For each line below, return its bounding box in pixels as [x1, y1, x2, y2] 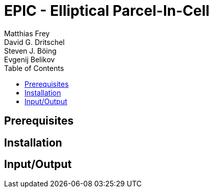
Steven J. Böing [4, 46, 57, 55]
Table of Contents [4, 63, 64, 73]
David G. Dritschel [4, 37, 65, 46]
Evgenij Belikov [4, 55, 55, 64]
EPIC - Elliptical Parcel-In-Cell [4, 2, 210, 19]
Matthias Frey [4, 29, 50, 38]
